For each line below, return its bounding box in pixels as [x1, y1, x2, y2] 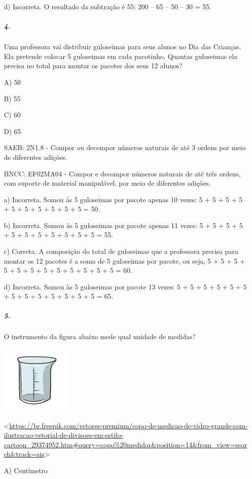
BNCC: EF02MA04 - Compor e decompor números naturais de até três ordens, [4, 168, 241, 178]
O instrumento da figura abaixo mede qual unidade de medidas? [4, 331, 196, 341]
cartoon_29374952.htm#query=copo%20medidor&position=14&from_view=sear [4, 439, 247, 449]
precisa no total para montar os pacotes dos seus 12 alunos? [4, 60, 183, 71]
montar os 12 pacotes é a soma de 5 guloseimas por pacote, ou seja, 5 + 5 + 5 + [4, 255, 245, 266]
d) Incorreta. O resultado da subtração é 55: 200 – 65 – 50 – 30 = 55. [4, 1, 212, 11]
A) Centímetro [4, 465, 48, 475]
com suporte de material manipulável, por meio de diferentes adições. [4, 178, 211, 188]
